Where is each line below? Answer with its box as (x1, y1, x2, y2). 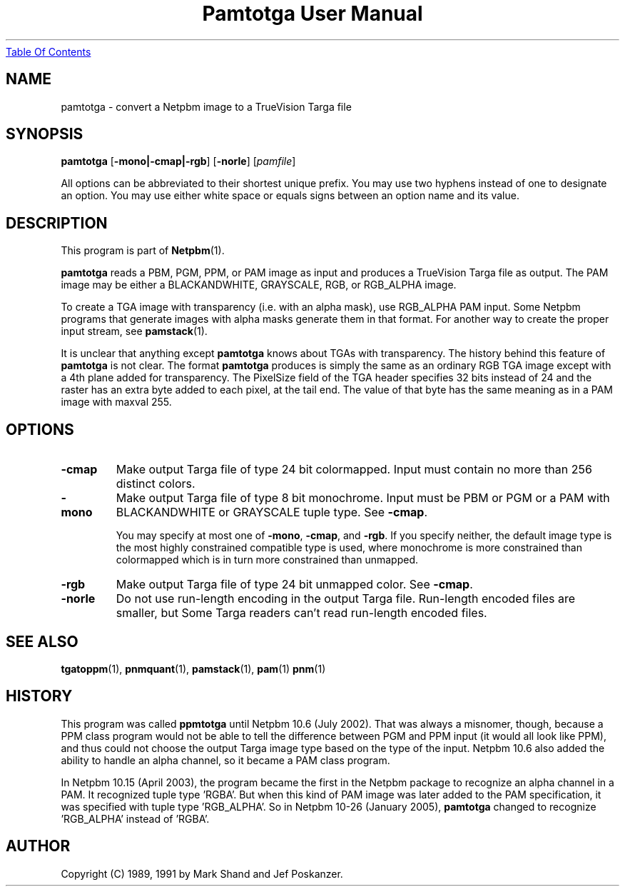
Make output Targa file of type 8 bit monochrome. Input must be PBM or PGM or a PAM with (116, 491, 610, 506)
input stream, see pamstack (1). (61, 325, 208, 338)
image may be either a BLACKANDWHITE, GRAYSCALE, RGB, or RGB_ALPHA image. (61, 279, 457, 291)
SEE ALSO (6, 632, 78, 651)
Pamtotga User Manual (202, 1, 423, 26)
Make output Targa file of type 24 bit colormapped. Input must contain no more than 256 (116, 462, 592, 477)
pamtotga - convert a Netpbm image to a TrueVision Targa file (61, 100, 352, 113)
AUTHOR (6, 837, 71, 856)
